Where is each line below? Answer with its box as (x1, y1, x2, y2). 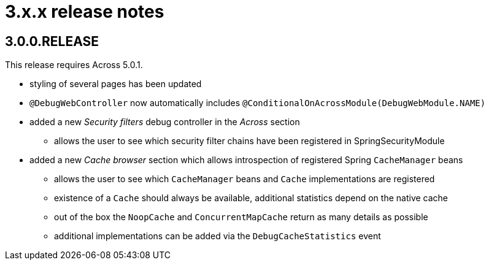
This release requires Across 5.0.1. (5, 60, 143, 71)
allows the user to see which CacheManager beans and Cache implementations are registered (54, 174, 435, 185)
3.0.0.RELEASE (5, 33, 99, 49)
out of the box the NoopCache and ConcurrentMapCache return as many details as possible (54, 212, 428, 223)
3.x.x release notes (5, 1, 164, 22)
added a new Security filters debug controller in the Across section (29, 117, 300, 128)
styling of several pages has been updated (29, 79, 202, 90)
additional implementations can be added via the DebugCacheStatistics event (54, 231, 381, 242)
